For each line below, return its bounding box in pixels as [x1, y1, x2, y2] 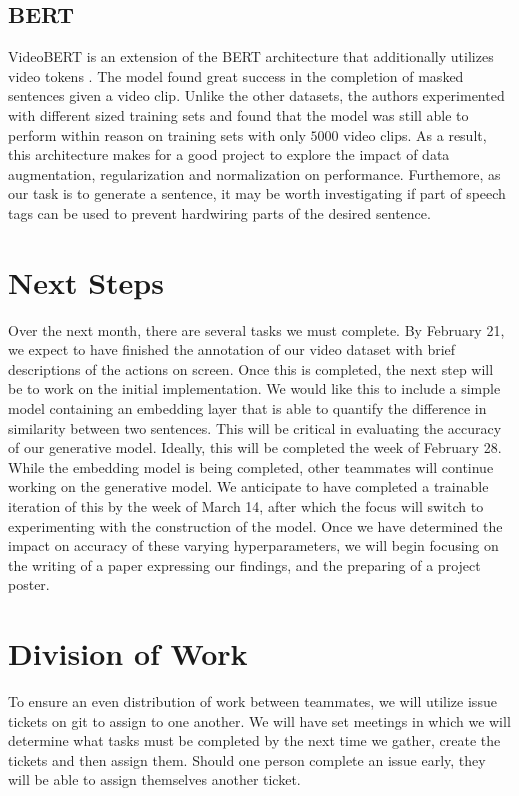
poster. [8, 574, 50, 595]
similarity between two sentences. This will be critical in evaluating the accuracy [8, 417, 502, 438]
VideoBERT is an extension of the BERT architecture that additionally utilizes [8, 46, 494, 67]
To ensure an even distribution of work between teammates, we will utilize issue [8, 691, 497, 712]
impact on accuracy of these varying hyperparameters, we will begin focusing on [8, 535, 499, 556]
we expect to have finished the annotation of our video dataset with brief [8, 339, 456, 360]
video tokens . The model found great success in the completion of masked [8, 65, 464, 86]
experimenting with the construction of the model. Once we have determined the [8, 515, 503, 536]
